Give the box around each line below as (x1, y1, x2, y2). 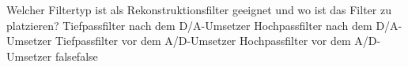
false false (55, 47, 98, 64)
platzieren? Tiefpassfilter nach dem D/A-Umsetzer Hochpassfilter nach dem (6, 17, 372, 33)
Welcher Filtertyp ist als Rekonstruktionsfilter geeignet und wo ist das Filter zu (6, 2, 391, 17)
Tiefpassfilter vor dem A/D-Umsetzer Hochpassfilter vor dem (55, 32, 351, 49)
